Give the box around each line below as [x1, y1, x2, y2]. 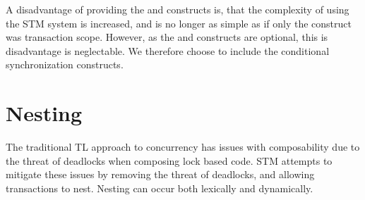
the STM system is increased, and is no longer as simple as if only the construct [6, 15, 352, 30]
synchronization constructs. [6, 57, 124, 72]
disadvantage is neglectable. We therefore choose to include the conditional [6, 43, 330, 58]
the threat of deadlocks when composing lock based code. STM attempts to [6, 153, 333, 168]
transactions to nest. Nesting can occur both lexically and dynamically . [6, 180, 313, 195]
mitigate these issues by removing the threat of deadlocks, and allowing [6, 167, 315, 182]
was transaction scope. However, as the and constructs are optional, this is [6, 30, 328, 44]
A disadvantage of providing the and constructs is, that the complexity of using [6, 2, 349, 16]
